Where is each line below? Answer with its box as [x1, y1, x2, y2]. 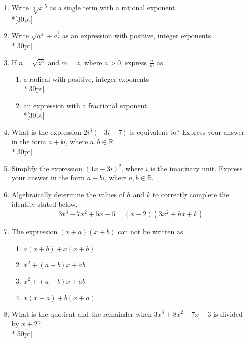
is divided [213, 308, 243, 319]
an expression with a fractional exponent [23, 100, 147, 110]
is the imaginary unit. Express [150, 163, 243, 173]
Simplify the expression [11, 163, 82, 173]
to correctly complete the [152, 189, 229, 199]
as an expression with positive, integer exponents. [62, 30, 213, 41]
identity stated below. [11, 199, 78, 209]
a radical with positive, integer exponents [23, 74, 149, 84]
